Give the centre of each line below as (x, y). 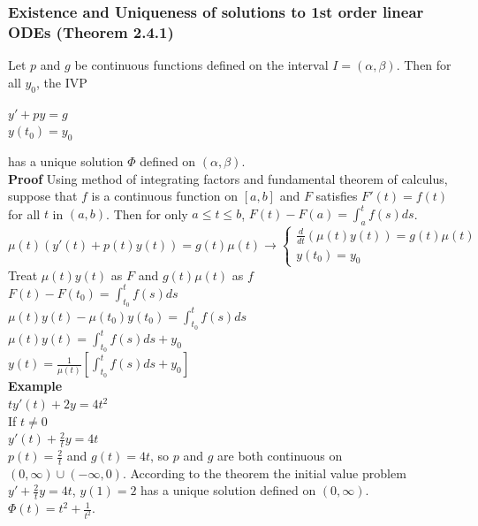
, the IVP (62, 82)
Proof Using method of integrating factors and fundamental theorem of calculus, (228, 178)
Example (35, 386)
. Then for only (147, 213)
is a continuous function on (164, 196)
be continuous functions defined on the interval (201, 65)
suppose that (43, 196)
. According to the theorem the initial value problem (264, 473)
